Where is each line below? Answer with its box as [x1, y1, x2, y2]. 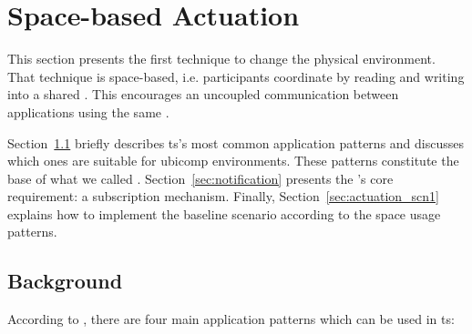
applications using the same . [7, 102, 169, 121]
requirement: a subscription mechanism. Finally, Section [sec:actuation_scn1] [7, 187, 440, 206]
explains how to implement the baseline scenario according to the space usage [7, 204, 441, 223]
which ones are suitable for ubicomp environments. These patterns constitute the [7, 151, 459, 170]
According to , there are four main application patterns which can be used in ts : [7, 309, 455, 329]
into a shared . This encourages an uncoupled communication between [7, 85, 399, 104]
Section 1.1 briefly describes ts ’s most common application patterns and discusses [7, 133, 465, 152]
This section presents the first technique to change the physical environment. [7, 49, 436, 68]
